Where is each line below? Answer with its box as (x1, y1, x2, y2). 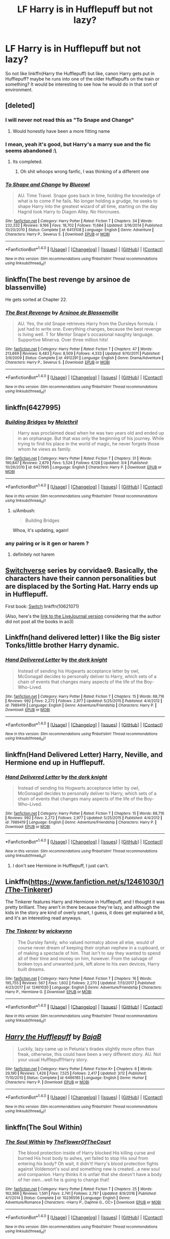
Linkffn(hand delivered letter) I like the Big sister (5, 633, 160, 642)
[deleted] (5, 101, 35, 110)
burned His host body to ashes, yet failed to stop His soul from (17, 1155, 148, 1161)
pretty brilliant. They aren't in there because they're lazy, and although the (5, 904, 160, 910)
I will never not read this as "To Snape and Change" (5, 117, 134, 124)
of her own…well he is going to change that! (17, 1177, 110, 1183)
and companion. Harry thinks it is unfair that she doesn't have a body (17, 1172, 162, 1177)
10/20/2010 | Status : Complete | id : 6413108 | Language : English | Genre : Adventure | (5, 227, 154, 233)
